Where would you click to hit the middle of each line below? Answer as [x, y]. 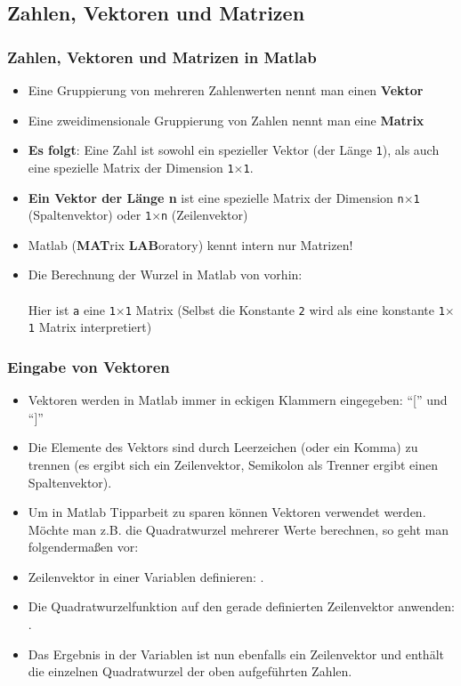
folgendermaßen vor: [83, 547]
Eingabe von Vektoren [89, 366]
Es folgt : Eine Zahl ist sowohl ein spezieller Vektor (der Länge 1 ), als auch [234, 150]
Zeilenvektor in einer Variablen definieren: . [146, 576]
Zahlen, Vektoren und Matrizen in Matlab [162, 56]
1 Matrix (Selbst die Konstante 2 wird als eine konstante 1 [285, 309]
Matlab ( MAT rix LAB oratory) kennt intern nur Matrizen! [190, 244]
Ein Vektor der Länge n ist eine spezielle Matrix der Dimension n [216, 197]
